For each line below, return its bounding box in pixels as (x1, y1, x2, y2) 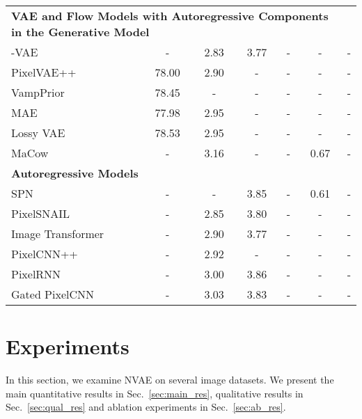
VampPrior (11, 84, 65, 100)
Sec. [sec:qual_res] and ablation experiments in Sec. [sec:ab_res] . (6, 400, 286, 414)
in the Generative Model (11, 24, 150, 40)
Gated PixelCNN (11, 286, 95, 302)
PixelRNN (11, 266, 61, 282)
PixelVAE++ (11, 64, 77, 80)
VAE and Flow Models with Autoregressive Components (11, 8, 329, 24)
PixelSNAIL (11, 205, 70, 221)
